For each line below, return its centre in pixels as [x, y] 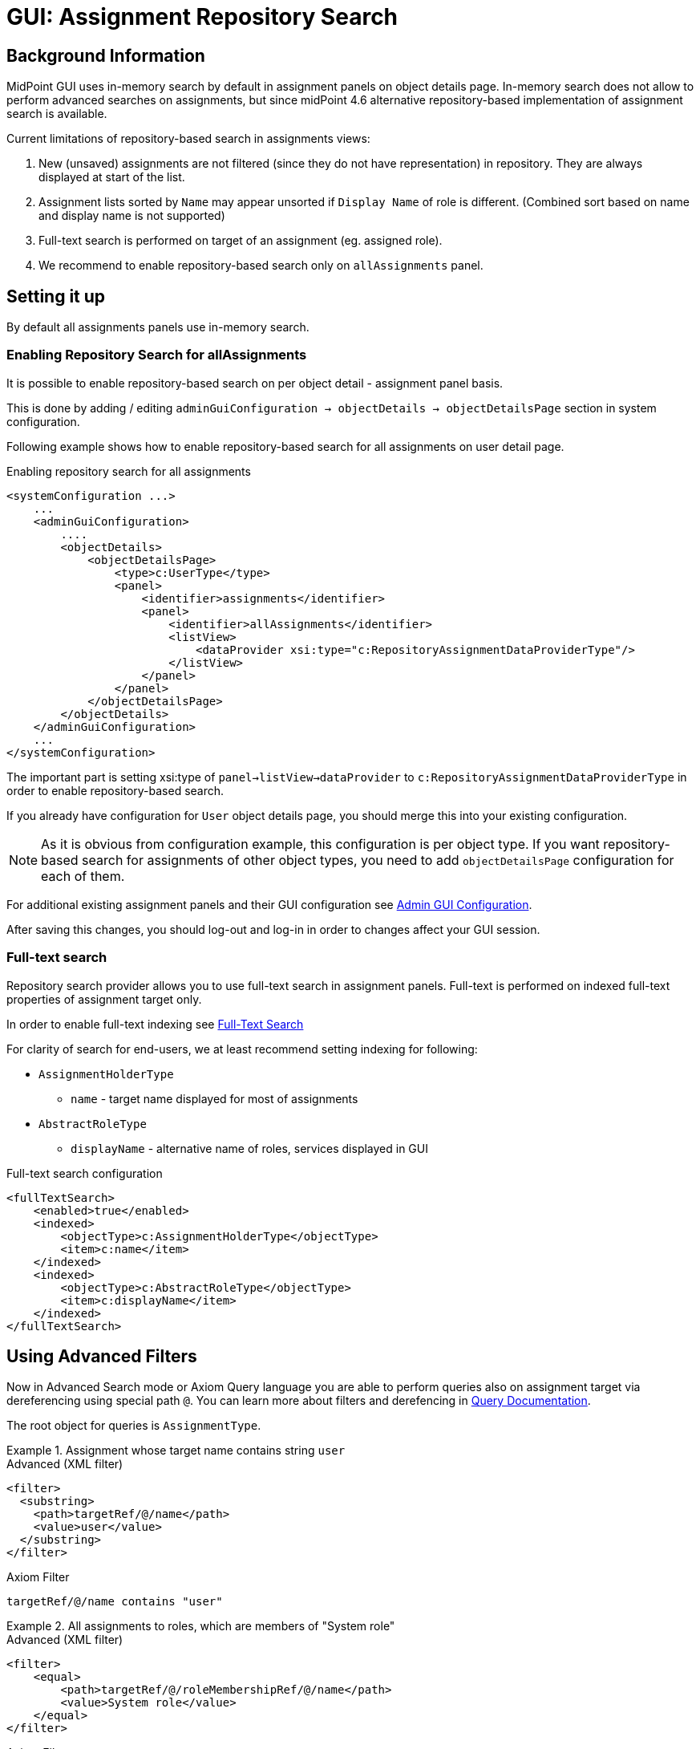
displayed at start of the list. [112, 177]
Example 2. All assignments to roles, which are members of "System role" [201, 1626]
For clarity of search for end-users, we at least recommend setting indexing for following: [242, 1049]
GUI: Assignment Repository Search [202, 17]
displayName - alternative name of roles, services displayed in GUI [249, 1148]
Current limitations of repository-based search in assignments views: [188, 139]
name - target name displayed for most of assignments [214, 1098]
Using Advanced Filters [102, 1356]
